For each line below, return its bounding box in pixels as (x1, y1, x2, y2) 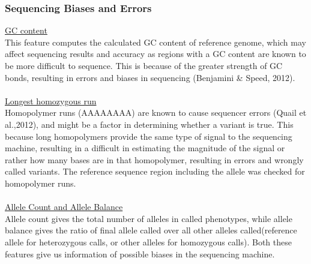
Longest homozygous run (5, 94, 97, 107)
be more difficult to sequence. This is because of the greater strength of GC (5, 59, 283, 71)
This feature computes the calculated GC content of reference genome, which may (5, 35, 306, 48)
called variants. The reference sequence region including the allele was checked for (5, 165, 305, 178)
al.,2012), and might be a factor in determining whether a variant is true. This (5, 118, 294, 130)
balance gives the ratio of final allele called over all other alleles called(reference (5, 224, 297, 236)
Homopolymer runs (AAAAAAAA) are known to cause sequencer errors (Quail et (5, 106, 307, 119)
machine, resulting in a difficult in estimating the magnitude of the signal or (5, 142, 285, 154)
